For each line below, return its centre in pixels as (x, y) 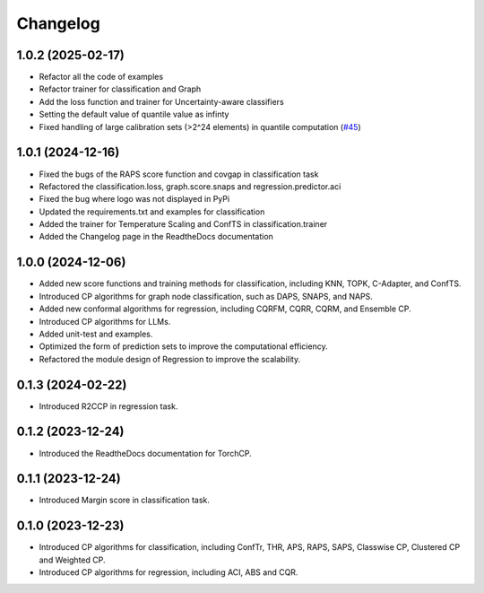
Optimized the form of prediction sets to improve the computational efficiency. (183, 346)
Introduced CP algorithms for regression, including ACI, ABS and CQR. (169, 572)
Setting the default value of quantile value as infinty (134, 114)
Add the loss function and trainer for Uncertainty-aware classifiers (161, 101)
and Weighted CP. (72, 560)
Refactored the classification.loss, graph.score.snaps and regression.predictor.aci (190, 186)
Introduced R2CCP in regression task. (108, 406)
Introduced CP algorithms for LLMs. (105, 321)
